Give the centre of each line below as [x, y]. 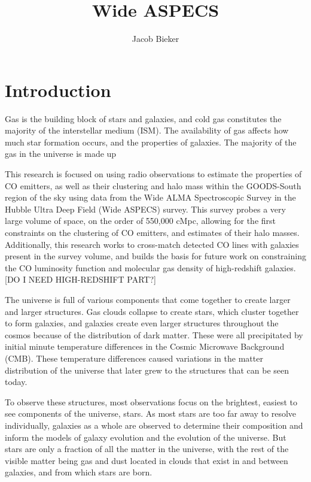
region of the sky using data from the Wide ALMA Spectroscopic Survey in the [150, 197]
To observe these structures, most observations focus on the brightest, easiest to [151, 401]
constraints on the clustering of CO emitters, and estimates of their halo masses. [152, 232]
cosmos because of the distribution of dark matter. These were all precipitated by [154, 334]
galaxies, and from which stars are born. [79, 472]
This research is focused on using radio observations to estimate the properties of [153, 174]
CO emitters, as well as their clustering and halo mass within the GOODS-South [153, 185]
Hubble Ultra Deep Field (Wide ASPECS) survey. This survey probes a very [145, 209]
